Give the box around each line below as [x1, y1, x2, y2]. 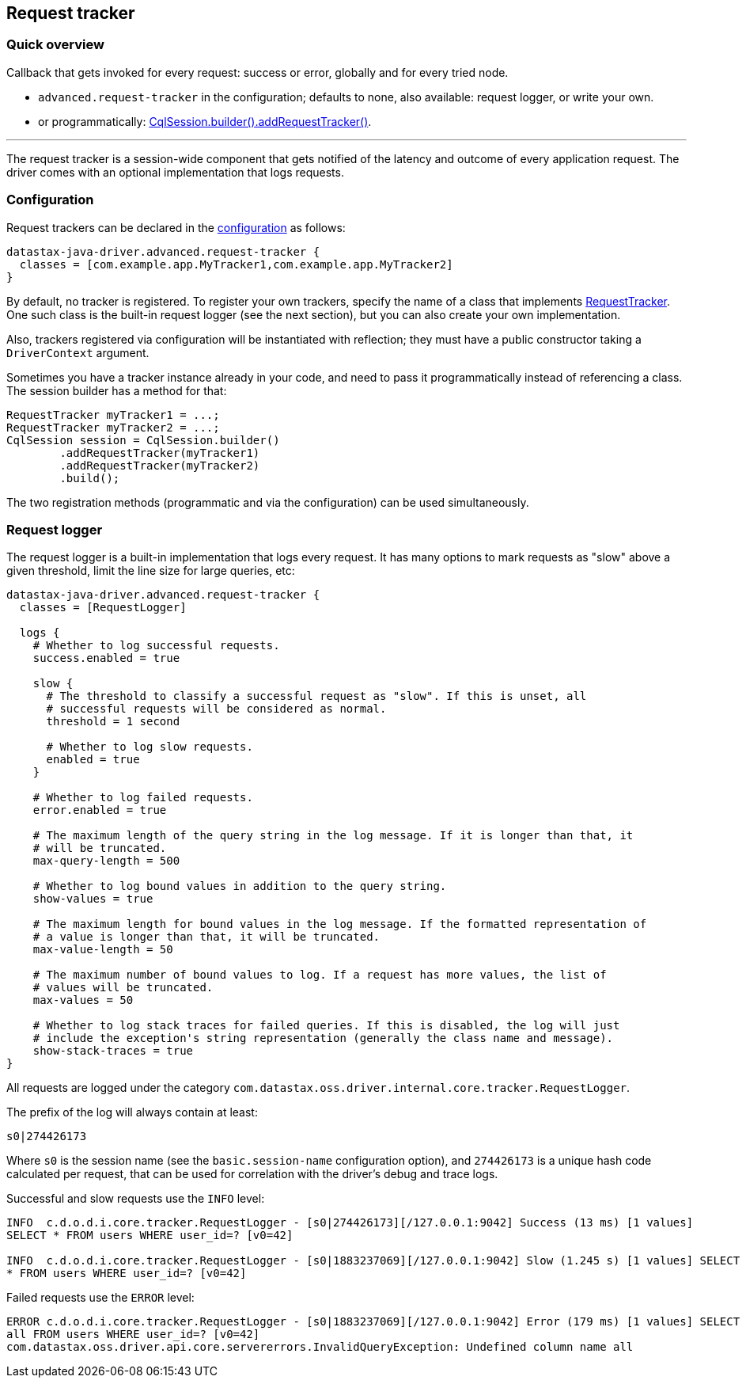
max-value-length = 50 [32, 943, 173, 956]
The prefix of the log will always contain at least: [6, 1105, 258, 1120]
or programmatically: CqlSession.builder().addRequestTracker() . [38, 114, 372, 128]
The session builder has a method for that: [6, 383, 227, 397]
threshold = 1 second [46, 715, 180, 728]
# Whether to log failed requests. [32, 791, 253, 804]
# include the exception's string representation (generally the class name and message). [32, 1032, 614, 1045]
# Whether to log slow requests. [46, 740, 253, 754]
